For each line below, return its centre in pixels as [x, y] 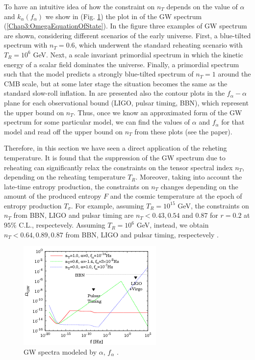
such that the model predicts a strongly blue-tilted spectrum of [99, 74]
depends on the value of [202, 6]
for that [233, 122]
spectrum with [26, 45]
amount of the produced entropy [53, 196]
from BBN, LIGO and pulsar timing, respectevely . [142, 234]
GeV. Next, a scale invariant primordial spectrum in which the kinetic [138, 54]
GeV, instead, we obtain [173, 225]
